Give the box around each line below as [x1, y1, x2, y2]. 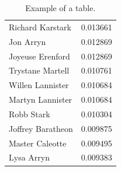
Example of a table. [25, 2, 96, 13]
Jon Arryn [9, 35, 46, 47]
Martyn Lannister [9, 93, 72, 106]
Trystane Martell [9, 64, 70, 76]
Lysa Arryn [9, 151, 50, 163]
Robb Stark [9, 107, 50, 120]
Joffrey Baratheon [9, 122, 73, 134]
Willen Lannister [9, 79, 69, 91]
